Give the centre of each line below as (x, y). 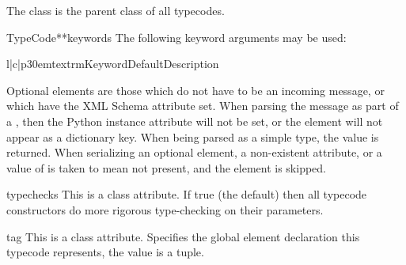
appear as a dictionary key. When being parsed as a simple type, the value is (193, 136)
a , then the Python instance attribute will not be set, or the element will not (195, 121)
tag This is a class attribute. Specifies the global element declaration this (183, 236)
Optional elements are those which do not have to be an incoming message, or (195, 90)
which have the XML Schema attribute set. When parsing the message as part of (203, 106)
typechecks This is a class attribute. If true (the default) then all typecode (187, 194)
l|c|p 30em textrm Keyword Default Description (113, 64)
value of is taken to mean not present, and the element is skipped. (166, 167)
